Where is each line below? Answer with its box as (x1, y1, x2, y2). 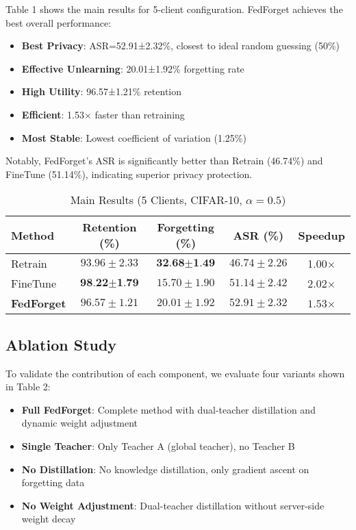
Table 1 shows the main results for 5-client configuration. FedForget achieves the (5, 2, 343, 16)
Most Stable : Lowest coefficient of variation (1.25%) (21, 130, 246, 144)
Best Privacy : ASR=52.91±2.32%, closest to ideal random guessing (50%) (21, 38, 340, 53)
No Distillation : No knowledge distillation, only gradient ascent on (21, 462, 309, 476)
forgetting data (21, 475, 85, 490)
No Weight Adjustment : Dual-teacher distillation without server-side (21, 498, 325, 512)
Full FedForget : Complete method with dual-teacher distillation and (21, 402, 316, 416)
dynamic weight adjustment (21, 416, 138, 430)
